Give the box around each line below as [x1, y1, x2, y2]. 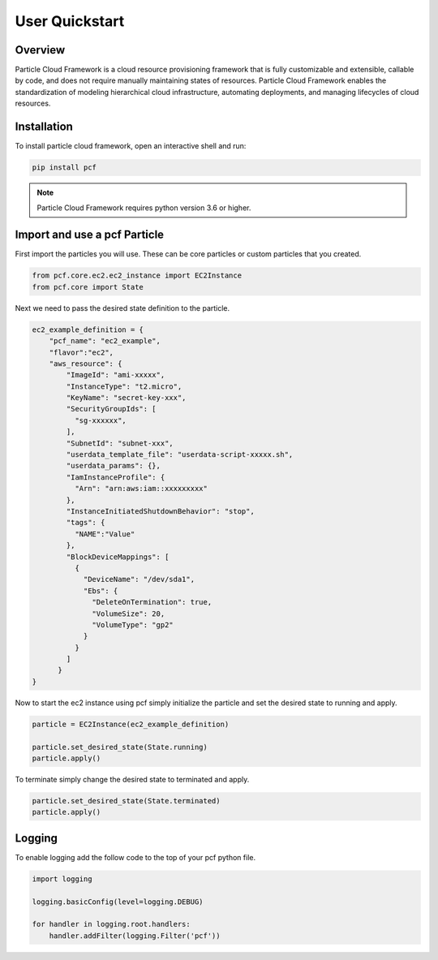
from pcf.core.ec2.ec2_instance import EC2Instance [32, 271, 243, 280]
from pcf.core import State [32, 282, 144, 291]
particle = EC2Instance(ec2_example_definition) [32, 719, 230, 729]
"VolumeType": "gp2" [92, 620, 174, 629]
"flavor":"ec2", [49, 347, 114, 357]
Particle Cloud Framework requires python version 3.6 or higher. [36, 203, 251, 213]
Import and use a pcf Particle [15, 228, 165, 242]
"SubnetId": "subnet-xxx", [66, 438, 174, 448]
